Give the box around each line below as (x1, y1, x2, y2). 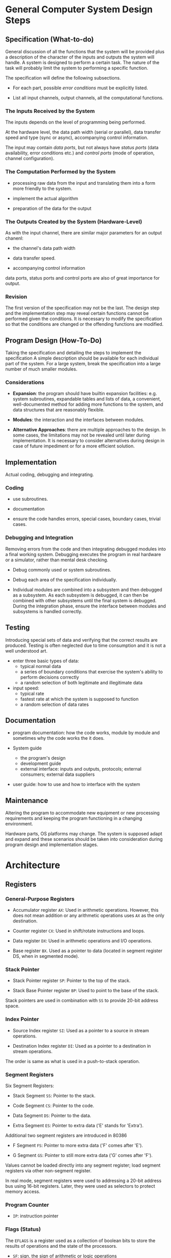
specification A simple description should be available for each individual (5, 355, 159, 361)
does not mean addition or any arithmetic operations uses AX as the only (12, 912, 165, 919)
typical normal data (20, 663, 61, 669)
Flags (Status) (5, 1226, 41, 1233)
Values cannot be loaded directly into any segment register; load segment (5, 1162, 161, 1168)
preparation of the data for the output (12, 205, 92, 211)
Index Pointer (5, 1016, 39, 1023)
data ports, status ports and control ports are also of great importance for (5, 274, 160, 281)
